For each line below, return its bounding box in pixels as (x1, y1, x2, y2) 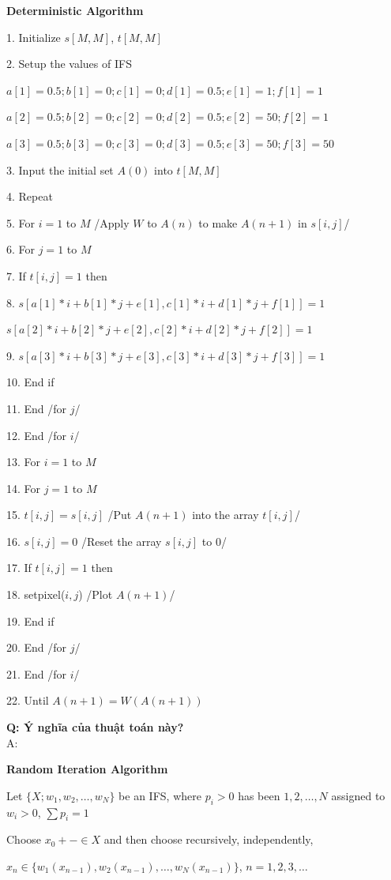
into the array (192, 506, 259, 523)
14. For (6, 479, 41, 496)
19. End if (6, 612, 55, 629)
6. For (6, 241, 36, 258)
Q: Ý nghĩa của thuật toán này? (6, 719, 184, 735)
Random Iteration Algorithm (6, 761, 168, 777)
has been (238, 787, 280, 803)
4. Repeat (6, 188, 53, 205)
